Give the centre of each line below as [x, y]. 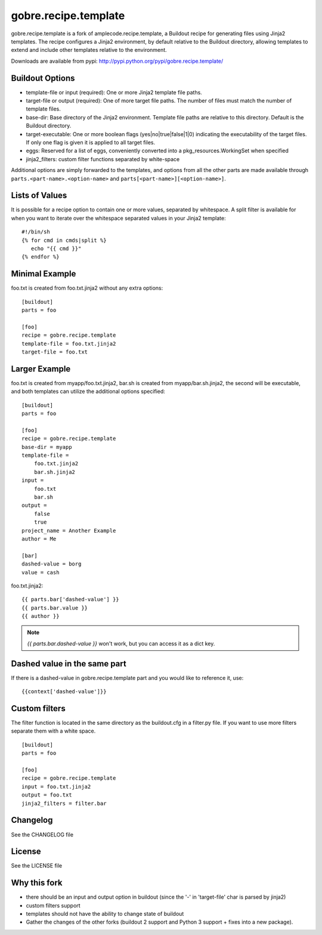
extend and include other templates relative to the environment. [89, 50]
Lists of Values [39, 196]
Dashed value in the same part [69, 664]
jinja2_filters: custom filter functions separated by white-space [103, 159]
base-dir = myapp [47, 447]
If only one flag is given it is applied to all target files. [90, 142]
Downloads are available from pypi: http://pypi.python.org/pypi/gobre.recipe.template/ [117, 61]
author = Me [39, 539]
